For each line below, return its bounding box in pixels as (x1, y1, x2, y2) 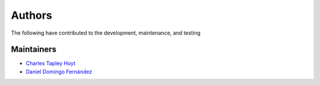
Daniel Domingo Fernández (25, 68, 92, 75)
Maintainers (11, 45, 57, 55)
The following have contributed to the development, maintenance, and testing (11, 29, 201, 36)
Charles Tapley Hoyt (25, 60, 76, 67)
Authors (11, 9, 53, 22)
